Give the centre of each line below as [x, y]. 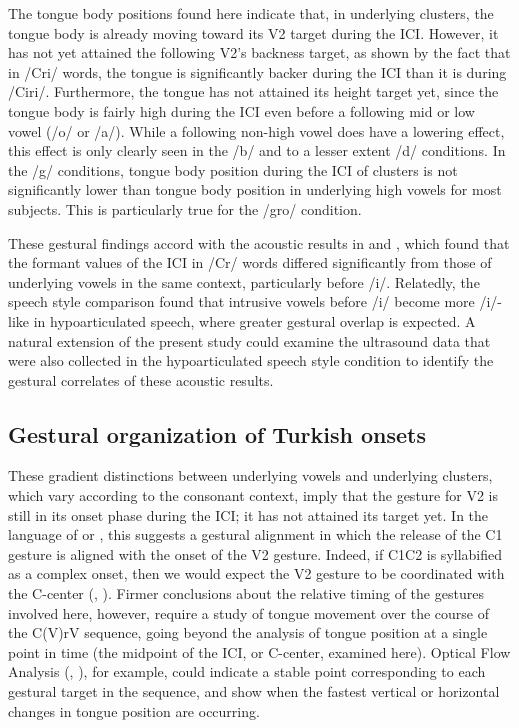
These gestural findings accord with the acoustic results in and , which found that [259, 242]
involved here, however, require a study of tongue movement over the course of [249, 612]
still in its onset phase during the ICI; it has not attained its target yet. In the [248, 514]
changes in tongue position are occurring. [134, 710]
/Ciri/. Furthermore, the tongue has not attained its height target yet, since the [253, 91]
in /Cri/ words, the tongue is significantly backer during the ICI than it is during [257, 71]
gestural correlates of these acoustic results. [141, 379]
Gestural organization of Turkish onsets [217, 433]
